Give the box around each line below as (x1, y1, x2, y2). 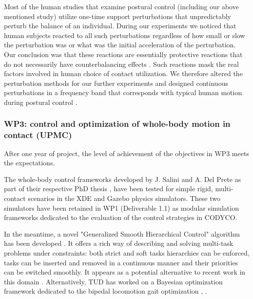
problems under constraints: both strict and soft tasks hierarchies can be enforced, (4, 248, 250, 258)
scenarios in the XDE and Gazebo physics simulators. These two (28, 193, 221, 203)
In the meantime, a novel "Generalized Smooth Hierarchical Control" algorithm (4, 228, 240, 239)
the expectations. (4, 158, 55, 168)
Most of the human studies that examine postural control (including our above (4, 1, 239, 11)
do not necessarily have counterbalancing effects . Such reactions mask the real (4, 59, 239, 69)
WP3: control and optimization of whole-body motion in (4, 118, 231, 130)
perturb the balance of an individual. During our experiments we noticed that (4, 20, 236, 31)
